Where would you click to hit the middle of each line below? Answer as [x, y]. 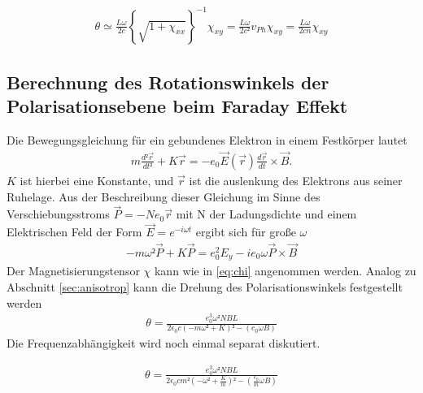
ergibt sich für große [246, 232]
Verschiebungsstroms [58, 214]
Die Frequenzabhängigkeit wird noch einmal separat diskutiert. [164, 343]
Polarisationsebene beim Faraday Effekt [177, 106]
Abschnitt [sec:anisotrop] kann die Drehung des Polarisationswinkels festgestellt [205, 287]
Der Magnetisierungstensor [73, 271]
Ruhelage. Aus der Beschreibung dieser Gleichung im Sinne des [164, 196]
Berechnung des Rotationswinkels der [168, 82]
